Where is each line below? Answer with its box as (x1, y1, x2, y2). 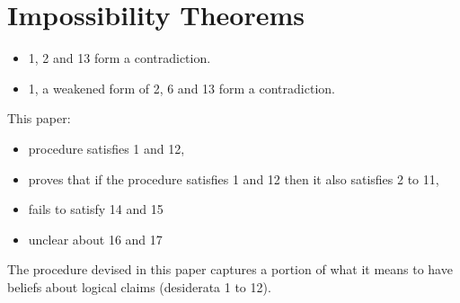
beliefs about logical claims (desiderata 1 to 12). (7, 277, 271, 296)
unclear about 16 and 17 (28, 229, 163, 248)
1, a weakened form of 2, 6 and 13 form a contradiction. (28, 78, 335, 97)
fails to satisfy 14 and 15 (28, 200, 164, 218)
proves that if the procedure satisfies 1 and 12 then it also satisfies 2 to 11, (28, 169, 439, 188)
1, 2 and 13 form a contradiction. (28, 49, 211, 67)
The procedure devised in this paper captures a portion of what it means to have (7, 260, 453, 279)
